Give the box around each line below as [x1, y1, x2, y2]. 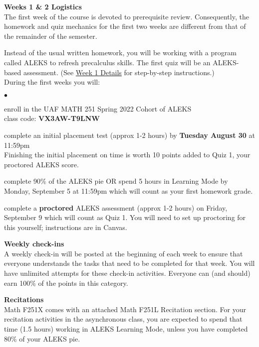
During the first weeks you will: [4, 77, 100, 87]
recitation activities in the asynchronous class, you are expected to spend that [4, 314, 243, 324]
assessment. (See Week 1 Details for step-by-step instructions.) [23, 67, 215, 77]
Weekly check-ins [4, 238, 64, 249]
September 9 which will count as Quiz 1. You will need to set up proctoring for [4, 212, 246, 223]
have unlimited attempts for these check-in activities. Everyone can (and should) [4, 268, 251, 278]
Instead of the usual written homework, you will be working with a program [4, 47, 237, 58]
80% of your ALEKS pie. [4, 333, 80, 344]
